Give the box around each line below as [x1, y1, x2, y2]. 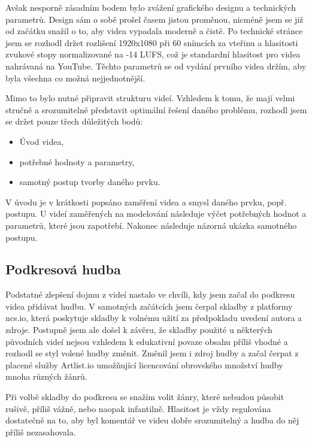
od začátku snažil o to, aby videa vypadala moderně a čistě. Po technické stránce [5, 25, 303, 37]
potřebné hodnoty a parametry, [19, 155, 135, 168]
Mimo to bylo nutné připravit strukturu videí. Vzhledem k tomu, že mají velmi [5, 92, 295, 104]
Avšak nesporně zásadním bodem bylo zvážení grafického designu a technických [5, 1, 296, 13]
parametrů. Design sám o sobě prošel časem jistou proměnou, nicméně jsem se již [5, 13, 304, 25]
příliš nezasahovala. [5, 425, 76, 438]
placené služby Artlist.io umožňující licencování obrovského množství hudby [5, 358, 283, 371]
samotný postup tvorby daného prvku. [19, 175, 160, 188]
